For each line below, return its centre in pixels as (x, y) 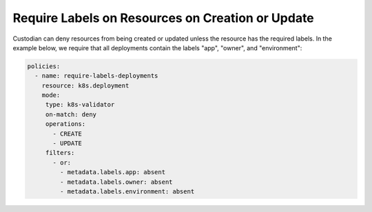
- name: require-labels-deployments (96, 76)
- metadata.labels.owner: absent (116, 182)
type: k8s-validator (80, 105)
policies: (44, 66)
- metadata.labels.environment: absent (127, 192)
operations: (65, 124)
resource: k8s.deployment (85, 85)
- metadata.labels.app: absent (112, 172)
